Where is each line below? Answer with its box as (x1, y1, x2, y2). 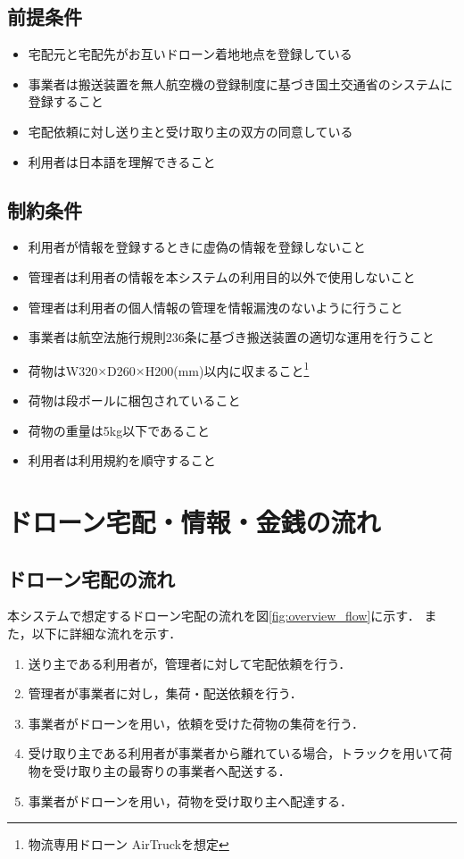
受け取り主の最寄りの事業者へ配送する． (53, 761, 291, 780)
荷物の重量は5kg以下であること (28, 421, 211, 439)
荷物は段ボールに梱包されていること (28, 391, 241, 409)
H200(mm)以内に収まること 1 (145, 358, 310, 379)
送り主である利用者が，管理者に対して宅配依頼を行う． (28, 654, 352, 672)
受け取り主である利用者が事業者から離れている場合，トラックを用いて (28, 744, 440, 763)
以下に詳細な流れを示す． (31, 623, 182, 642)
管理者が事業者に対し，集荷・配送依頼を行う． (28, 684, 302, 703)
